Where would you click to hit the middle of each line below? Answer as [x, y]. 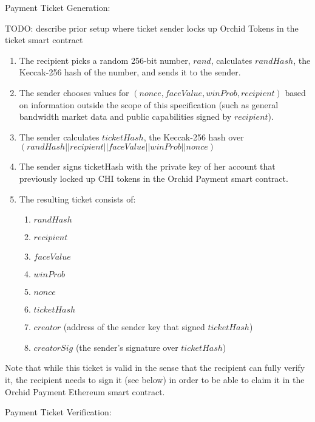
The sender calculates [59, 137]
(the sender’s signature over [127, 347]
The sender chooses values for [74, 92]
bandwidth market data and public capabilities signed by [125, 116]
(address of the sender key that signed [134, 327]
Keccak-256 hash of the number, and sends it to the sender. [130, 72]
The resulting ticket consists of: [77, 199]
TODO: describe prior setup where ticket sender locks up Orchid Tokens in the [152, 28]
